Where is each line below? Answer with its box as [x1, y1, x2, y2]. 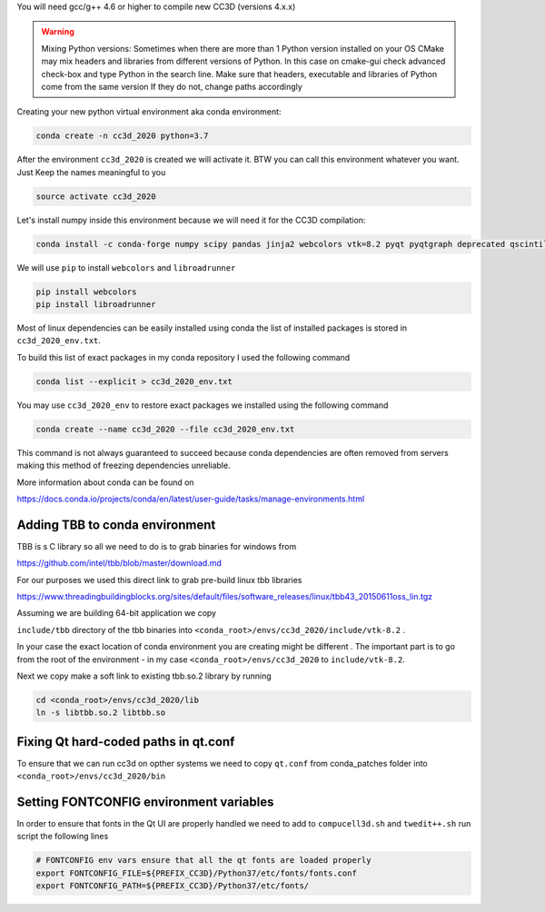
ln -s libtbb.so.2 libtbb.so [35, 708, 166, 718]
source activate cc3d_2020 [35, 191, 156, 202]
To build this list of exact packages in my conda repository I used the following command [16, 352, 351, 362]
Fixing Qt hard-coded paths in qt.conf [16, 734, 235, 749]
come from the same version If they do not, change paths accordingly [41, 81, 303, 92]
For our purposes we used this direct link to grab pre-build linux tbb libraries [16, 574, 302, 585]
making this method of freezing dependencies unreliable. [16, 460, 231, 471]
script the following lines [16, 831, 109, 842]
